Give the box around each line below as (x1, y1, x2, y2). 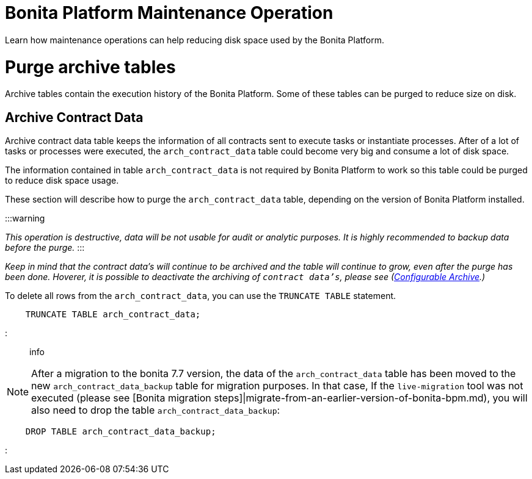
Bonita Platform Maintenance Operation (5, 2, 333, 23)
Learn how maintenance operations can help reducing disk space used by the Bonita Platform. (5, 34, 384, 45)
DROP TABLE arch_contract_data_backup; (25, 427, 216, 437)
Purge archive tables (5, 56, 176, 77)
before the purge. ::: (5, 242, 85, 253)
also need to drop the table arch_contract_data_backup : (31, 404, 280, 417)
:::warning (5, 213, 45, 224)
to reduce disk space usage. (5, 175, 119, 186)
